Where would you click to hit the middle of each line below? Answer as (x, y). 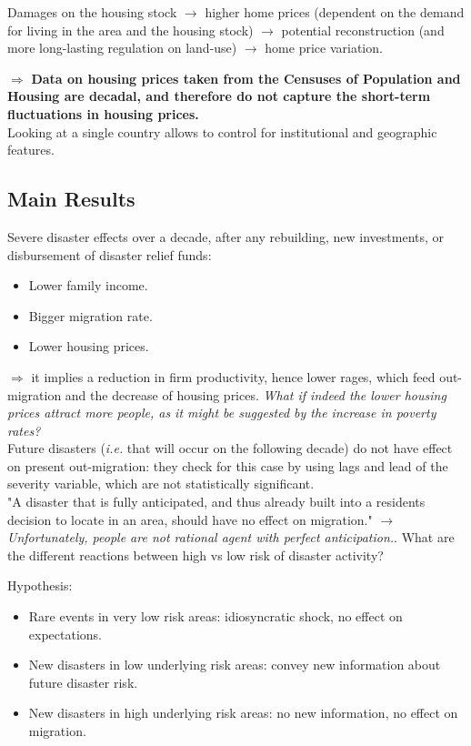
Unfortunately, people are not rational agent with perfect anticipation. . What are (231, 537)
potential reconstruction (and (363, 30)
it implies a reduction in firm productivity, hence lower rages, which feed (233, 376)
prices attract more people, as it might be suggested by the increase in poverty (222, 413)
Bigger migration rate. (90, 315)
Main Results (71, 199)
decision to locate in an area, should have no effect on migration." (190, 519)
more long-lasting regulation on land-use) (122, 48)
